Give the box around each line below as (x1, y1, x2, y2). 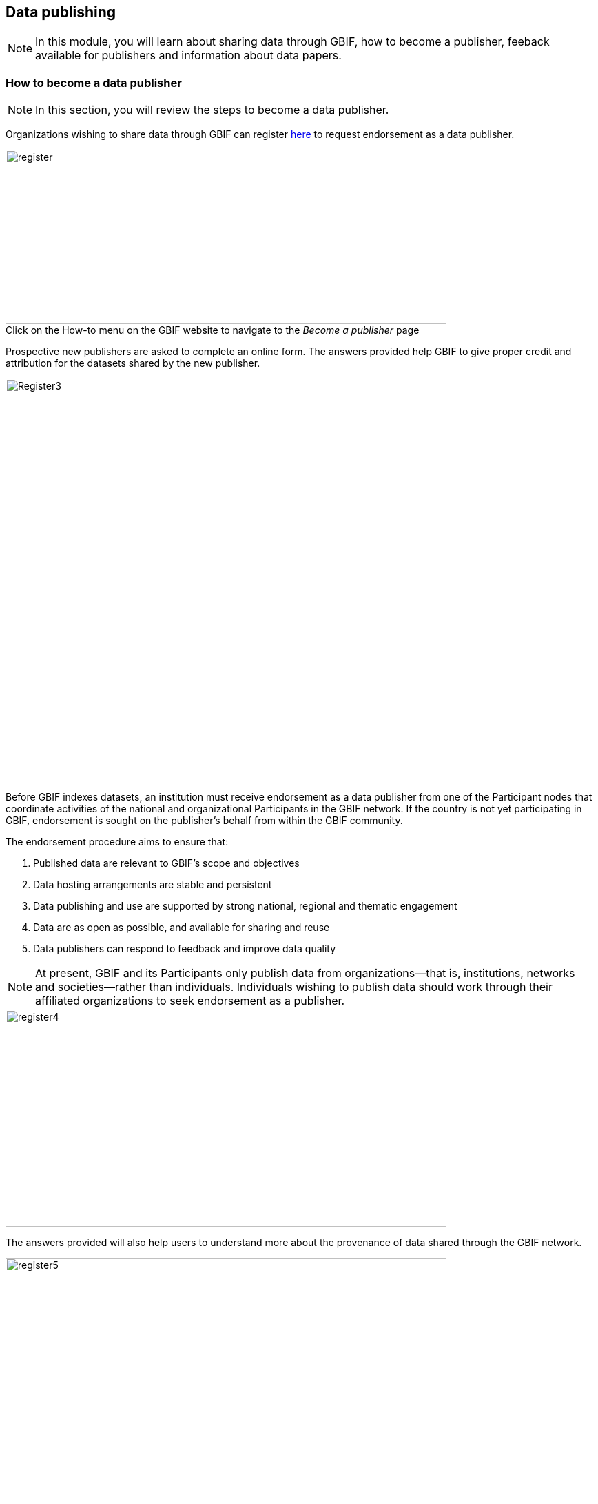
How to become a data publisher (6, 75, 182, 90)
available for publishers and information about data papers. (35, 48, 342, 63)
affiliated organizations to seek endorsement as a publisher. (35, 994, 345, 1008)
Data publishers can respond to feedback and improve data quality (33, 943, 336, 955)
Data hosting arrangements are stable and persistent (33, 879, 272, 891)
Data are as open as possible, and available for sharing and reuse (33, 921, 330, 934)
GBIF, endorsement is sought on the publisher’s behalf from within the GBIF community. (6, 814, 403, 827)
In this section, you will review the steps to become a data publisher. (35, 103, 389, 117)
